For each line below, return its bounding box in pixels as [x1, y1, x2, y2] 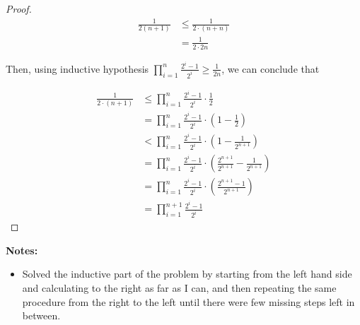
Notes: [6, 242, 38, 257]
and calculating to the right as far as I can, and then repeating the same [22, 280, 337, 295]
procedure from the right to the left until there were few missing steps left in [22, 294, 355, 309]
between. [22, 308, 61, 323]
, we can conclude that [221, 61, 320, 76]
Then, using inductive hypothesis [6, 61, 149, 76]
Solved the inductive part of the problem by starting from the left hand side [22, 266, 352, 281]
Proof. [6, 1, 32, 16]
